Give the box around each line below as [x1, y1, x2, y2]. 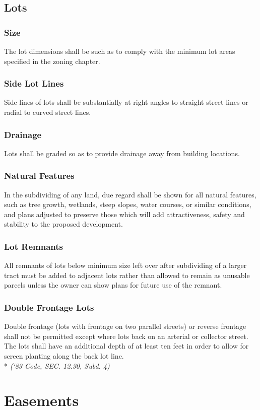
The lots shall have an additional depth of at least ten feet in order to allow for [4, 340, 249, 351]
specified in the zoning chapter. [4, 55, 100, 66]
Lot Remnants [4, 240, 63, 252]
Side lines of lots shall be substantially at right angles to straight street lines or [4, 97, 248, 107]
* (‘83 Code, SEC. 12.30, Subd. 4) [4, 360, 110, 371]
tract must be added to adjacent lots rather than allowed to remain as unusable [4, 269, 250, 280]
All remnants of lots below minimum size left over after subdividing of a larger [4, 260, 247, 270]
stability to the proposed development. [4, 219, 123, 229]
